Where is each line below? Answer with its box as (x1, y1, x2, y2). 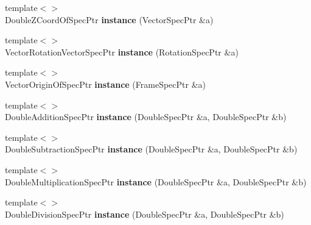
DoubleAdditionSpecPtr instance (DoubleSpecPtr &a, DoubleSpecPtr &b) (5, 110, 287, 123)
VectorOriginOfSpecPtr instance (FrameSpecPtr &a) (5, 77, 206, 90)
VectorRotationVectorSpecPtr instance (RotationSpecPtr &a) (5, 45, 239, 58)
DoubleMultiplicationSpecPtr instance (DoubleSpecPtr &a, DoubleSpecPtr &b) (5, 175, 307, 188)
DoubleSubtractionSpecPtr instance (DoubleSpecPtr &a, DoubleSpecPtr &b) (5, 143, 298, 155)
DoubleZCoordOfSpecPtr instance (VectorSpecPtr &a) (5, 13, 214, 26)
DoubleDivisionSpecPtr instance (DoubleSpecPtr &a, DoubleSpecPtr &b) (5, 207, 284, 220)
